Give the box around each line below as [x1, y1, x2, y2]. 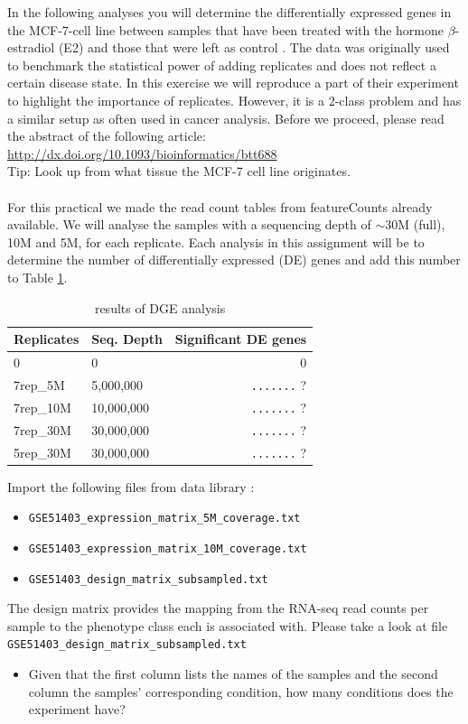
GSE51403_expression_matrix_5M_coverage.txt [28, 512, 301, 525]
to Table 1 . [7, 267, 68, 286]
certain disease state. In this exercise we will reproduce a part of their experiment [7, 73, 459, 92]
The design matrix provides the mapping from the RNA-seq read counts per [7, 599, 429, 617]
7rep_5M [14, 375, 65, 394]
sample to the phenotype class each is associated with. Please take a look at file [7, 616, 448, 635]
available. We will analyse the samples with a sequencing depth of [7, 215, 371, 234]
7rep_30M [14, 420, 71, 439]
